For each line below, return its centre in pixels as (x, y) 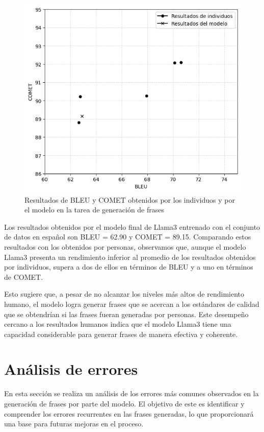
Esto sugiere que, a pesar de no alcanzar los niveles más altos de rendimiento (124, 294)
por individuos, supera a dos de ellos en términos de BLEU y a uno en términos (129, 267)
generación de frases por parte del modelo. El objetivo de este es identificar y (124, 404)
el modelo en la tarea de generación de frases (95, 210)
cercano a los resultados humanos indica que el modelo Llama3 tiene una (118, 324)
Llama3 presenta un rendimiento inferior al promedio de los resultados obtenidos (130, 257)
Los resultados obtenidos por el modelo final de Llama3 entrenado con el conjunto (132, 226)
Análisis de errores (71, 369)
